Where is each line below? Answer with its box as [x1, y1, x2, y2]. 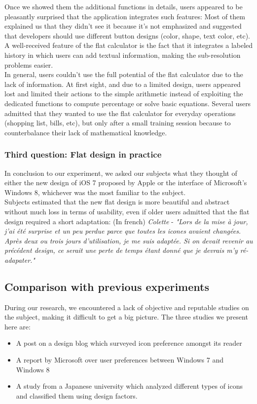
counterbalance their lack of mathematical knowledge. [4, 127, 167, 137]
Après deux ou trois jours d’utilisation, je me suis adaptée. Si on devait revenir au [4, 235, 253, 245]
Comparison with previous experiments [4, 279, 209, 294]
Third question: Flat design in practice [4, 148, 162, 161]
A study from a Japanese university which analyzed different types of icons [16, 381, 243, 391]
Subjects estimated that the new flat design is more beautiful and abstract [4, 197, 230, 207]
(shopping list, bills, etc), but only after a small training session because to [4, 118, 231, 128]
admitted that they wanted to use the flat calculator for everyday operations [4, 108, 236, 118]
